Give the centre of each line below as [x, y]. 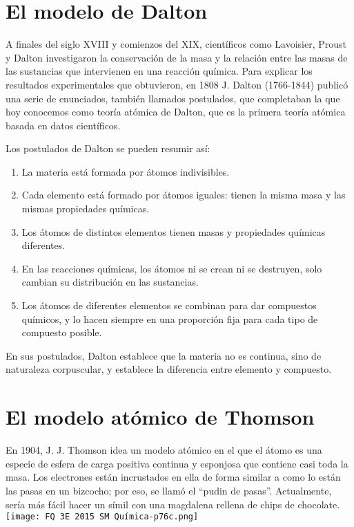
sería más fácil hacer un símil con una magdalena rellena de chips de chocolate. [173, 504]
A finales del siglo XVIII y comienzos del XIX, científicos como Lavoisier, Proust [176, 44]
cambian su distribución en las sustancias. [110, 282]
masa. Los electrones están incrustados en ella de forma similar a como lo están [173, 477]
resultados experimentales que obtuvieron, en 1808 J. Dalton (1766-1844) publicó [177, 84]
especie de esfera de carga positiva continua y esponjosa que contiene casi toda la [177, 463]
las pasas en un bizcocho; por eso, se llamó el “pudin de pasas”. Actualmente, [169, 490]
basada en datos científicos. [63, 125]
